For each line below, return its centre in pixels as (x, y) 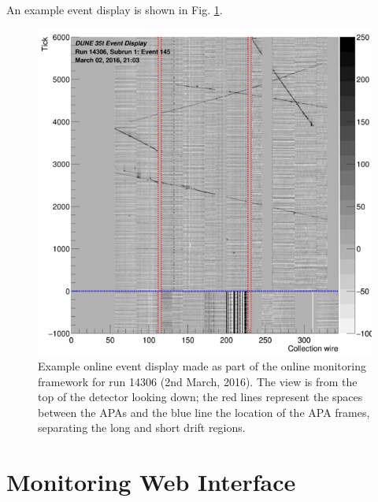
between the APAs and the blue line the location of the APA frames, (204, 412)
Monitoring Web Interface (151, 482)
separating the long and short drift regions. (142, 428)
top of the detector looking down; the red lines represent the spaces (200, 397)
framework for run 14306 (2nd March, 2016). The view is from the (198, 381)
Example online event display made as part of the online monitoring (202, 365)
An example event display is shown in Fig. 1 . (115, 9)
